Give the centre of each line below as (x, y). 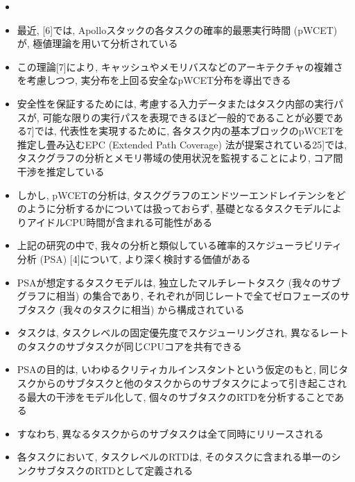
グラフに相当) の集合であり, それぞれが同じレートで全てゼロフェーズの (179, 296)
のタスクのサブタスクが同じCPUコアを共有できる (129, 346)
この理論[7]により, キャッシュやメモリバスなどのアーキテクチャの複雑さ (180, 66)
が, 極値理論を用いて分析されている (97, 43)
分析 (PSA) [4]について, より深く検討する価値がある (134, 258)
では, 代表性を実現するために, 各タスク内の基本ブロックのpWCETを (189, 131)
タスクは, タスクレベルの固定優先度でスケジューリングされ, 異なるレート (183, 333)
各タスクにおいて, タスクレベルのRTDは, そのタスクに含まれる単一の (174, 457)
